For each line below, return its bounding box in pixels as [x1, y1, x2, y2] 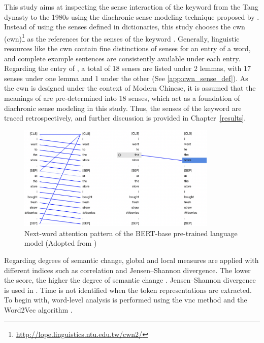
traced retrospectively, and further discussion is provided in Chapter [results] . [4, 112, 246, 123]
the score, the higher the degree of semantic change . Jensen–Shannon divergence [4, 275, 256, 285]
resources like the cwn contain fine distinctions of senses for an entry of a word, [4, 43, 251, 54]
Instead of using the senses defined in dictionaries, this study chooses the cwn [4, 21, 245, 32]
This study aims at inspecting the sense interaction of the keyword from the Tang [4, 2, 258, 12]
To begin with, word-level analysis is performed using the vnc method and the [4, 294, 247, 305]
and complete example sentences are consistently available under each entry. [4, 53, 241, 63]
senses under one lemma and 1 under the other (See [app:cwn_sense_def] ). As [4, 72, 248, 83]
